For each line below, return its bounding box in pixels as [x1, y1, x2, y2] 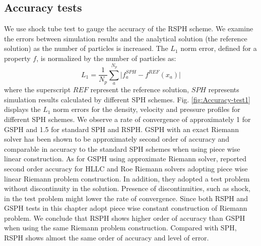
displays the [4, 104, 41, 114]
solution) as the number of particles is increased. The [4, 43, 168, 53]
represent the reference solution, [90, 84, 189, 95]
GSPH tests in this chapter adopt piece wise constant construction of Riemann [4, 203, 247, 213]
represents [208, 84, 239, 95]
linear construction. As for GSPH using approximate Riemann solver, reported [4, 153, 247, 164]
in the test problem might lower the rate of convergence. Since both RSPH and [4, 193, 248, 203]
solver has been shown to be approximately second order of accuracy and [4, 134, 229, 144]
